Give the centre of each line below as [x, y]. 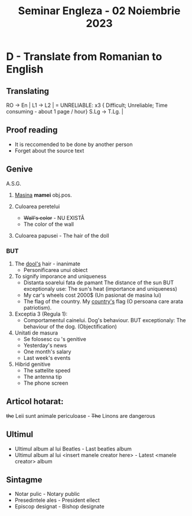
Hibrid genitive [32, 364]
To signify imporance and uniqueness [61, 276]
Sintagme [24, 480]
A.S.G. [14, 183]
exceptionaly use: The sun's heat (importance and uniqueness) [100, 288]
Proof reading [32, 130]
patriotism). [38, 307]
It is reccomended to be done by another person [74, 144]
